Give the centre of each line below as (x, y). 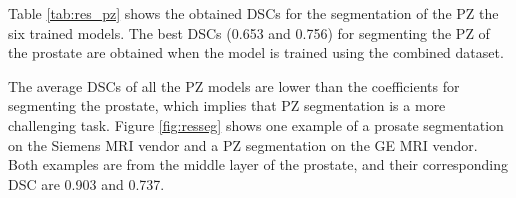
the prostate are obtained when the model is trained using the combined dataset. (256, 52)
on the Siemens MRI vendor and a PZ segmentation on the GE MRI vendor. (243, 144)
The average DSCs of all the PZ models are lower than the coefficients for (234, 85)
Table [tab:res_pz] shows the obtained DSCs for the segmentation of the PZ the (253, 13)
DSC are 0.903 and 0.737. (86, 183)
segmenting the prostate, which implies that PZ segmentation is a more (227, 105)
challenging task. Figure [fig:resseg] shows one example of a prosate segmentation (256, 124)
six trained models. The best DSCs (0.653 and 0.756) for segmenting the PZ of (249, 32)
